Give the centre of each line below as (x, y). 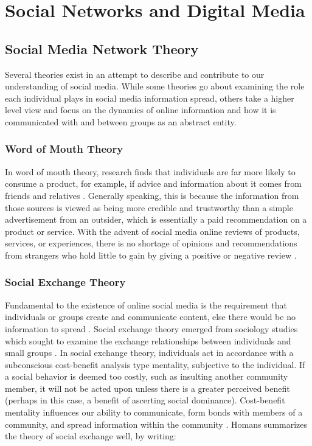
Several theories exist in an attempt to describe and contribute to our (135, 74)
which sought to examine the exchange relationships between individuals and (148, 340)
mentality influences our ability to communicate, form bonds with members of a (154, 412)
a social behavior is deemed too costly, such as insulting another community (147, 376)
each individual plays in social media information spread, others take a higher (150, 98)
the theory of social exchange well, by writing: (91, 436)
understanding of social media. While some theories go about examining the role (155, 86)
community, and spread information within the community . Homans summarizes (156, 424)
